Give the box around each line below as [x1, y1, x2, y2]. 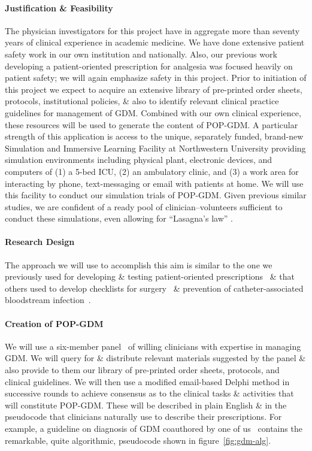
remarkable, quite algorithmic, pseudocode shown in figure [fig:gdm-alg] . [5, 434, 271, 446]
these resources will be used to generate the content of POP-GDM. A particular [5, 118, 298, 131]
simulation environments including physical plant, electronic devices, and [5, 153, 272, 166]
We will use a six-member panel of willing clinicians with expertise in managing [5, 340, 301, 352]
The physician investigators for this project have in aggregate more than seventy [5, 24, 300, 37]
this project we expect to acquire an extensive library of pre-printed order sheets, [5, 83, 302, 95]
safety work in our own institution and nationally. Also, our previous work [5, 47, 277, 60]
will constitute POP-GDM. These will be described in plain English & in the [5, 398, 287, 411]
